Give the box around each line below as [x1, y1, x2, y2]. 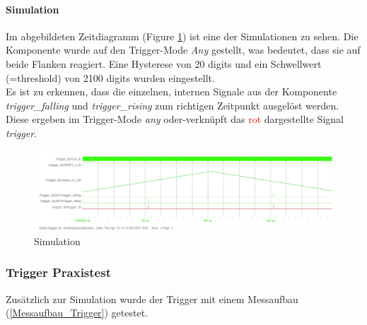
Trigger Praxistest [6, 264, 111, 281]
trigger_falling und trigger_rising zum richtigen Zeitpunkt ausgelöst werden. [6, 97, 339, 112]
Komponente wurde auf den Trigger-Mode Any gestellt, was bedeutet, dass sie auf [6, 42, 361, 57]
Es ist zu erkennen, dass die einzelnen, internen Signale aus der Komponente [6, 84, 337, 99]
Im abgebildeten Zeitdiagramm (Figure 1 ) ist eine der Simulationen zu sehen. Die [6, 28, 359, 43]
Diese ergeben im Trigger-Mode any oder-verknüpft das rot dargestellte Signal [6, 112, 344, 126]
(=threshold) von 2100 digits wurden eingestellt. [6, 70, 215, 85]
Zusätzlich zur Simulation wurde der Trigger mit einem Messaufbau [6, 291, 298, 306]
